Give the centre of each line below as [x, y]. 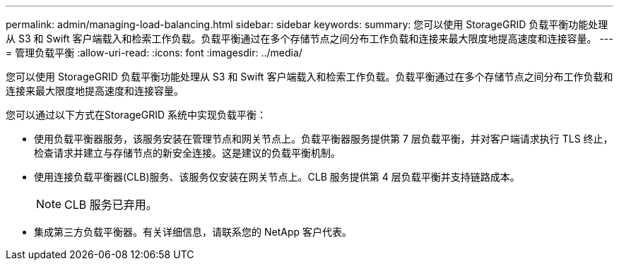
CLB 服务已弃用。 [111, 205]
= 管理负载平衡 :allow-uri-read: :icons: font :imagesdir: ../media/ [154, 53]
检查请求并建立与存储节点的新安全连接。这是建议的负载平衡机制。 [187, 153]
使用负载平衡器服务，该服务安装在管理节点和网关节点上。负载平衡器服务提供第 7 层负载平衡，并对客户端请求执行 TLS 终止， [324, 139]
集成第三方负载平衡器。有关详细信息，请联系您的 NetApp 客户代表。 [193, 232]
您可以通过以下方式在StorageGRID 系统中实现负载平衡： [136, 115]
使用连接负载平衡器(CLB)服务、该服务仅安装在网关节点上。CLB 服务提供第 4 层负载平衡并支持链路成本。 [277, 177]
